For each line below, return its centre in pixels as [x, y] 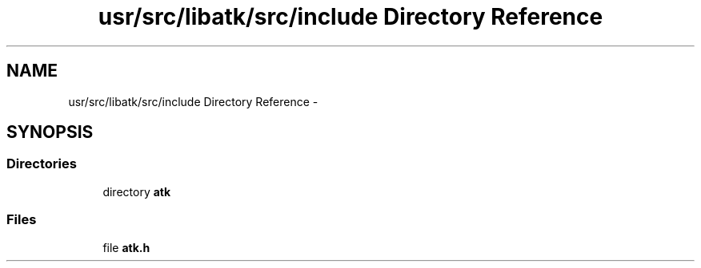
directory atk [137, 191]
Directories [42, 164]
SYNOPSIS [50, 132]
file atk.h [126, 247]
